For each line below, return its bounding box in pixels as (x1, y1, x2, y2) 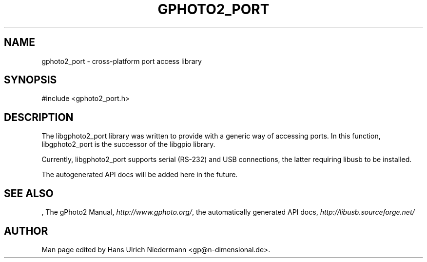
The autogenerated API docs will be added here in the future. (41, 170, 238, 179)
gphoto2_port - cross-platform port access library (41, 57, 202, 65)
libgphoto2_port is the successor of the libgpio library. (41, 140, 215, 149)
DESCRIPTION (4, 111, 74, 123)
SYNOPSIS (4, 74, 57, 86)
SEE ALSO (4, 187, 54, 200)
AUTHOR (4, 224, 48, 237)
